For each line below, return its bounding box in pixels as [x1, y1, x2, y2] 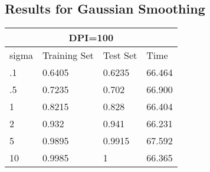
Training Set [42, 48, 94, 62]
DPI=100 [68, 31, 114, 45]
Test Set [103, 48, 137, 62]
